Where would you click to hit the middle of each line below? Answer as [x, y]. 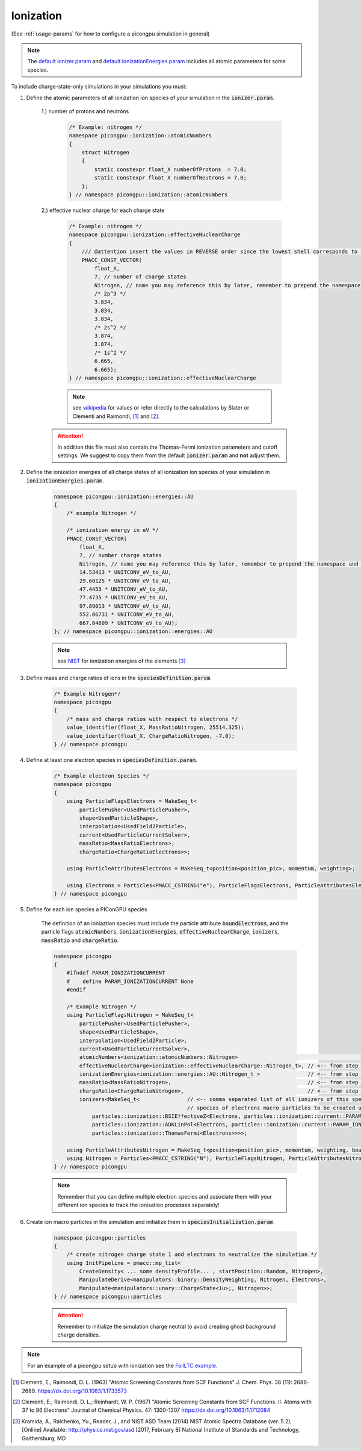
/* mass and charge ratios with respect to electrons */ [152, 719]
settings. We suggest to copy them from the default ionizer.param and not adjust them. [169, 455]
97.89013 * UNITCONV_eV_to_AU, [125, 606]
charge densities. [79, 1335]
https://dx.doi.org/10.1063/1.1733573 [82, 1391]
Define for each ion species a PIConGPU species [87, 910]
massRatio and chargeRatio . [80, 940]
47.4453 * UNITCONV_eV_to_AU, [124, 589]
